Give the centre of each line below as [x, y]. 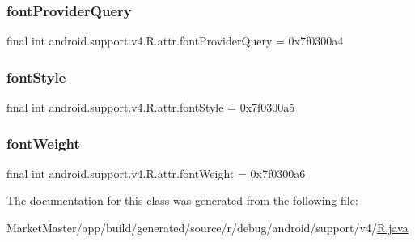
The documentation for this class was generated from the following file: [182, 200]
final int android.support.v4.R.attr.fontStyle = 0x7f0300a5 [151, 107]
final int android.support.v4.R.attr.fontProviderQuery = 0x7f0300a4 [175, 41]
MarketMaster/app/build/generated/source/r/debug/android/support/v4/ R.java [207, 228]
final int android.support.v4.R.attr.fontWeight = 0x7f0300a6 [156, 173]
